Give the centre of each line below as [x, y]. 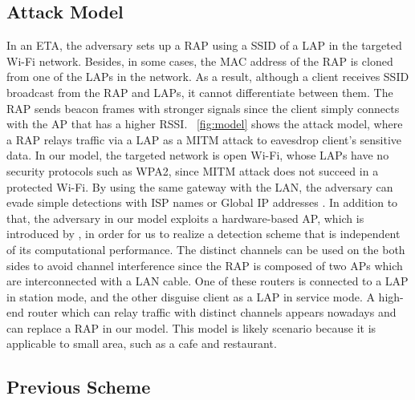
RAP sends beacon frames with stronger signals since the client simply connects [203, 108]
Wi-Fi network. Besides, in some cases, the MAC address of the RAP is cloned [200, 61]
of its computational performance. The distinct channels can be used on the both [206, 249]
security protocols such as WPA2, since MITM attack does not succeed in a [193, 170]
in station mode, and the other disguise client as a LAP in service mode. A [191, 296]
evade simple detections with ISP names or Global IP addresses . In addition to [202, 202]
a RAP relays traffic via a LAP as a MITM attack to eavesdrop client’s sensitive [204, 139]
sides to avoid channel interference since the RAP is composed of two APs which [205, 265]
